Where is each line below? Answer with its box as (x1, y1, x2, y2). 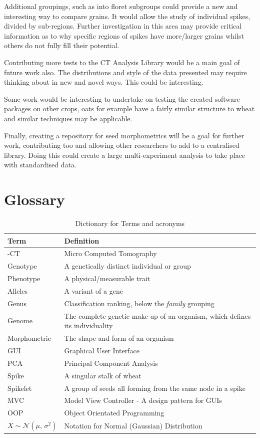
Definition (64, 235, 99, 246)
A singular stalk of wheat (64, 370, 142, 380)
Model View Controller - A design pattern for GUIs (64, 395, 222, 405)
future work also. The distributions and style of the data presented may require (4, 67, 247, 77)
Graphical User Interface (64, 345, 139, 355)
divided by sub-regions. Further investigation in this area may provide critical (4, 21, 242, 31)
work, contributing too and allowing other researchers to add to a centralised (4, 140, 239, 150)
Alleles (7, 286, 28, 296)
